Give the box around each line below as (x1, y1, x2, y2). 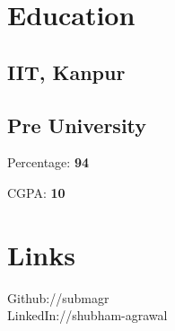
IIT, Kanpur (7, 58, 126, 85)
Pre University (7, 111, 147, 139)
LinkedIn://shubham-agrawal (7, 306, 168, 325)
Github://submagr (7, 288, 109, 307)
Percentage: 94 (7, 153, 89, 172)
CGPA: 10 (7, 183, 66, 201)
